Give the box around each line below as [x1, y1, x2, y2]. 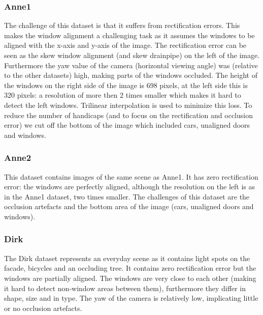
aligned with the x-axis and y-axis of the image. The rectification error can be [4, 40, 247, 50]
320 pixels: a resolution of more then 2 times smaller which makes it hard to [4, 90, 241, 100]
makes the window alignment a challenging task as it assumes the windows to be [4, 30, 255, 40]
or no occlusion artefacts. [4, 302, 82, 313]
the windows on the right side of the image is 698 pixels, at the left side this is [4, 79, 248, 90]
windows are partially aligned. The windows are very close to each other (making [4, 272, 256, 283]
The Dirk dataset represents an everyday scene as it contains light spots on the [4, 252, 250, 263]
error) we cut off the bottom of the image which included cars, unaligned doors [4, 120, 250, 130]
